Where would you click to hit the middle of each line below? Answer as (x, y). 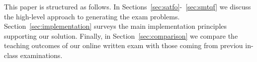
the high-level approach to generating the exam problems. (92, 16)
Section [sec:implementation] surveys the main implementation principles (116, 26)
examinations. (41, 55)
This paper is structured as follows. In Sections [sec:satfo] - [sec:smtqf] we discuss (128, 6)
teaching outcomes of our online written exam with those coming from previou (124, 45)
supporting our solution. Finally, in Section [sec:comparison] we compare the (121, 35)
